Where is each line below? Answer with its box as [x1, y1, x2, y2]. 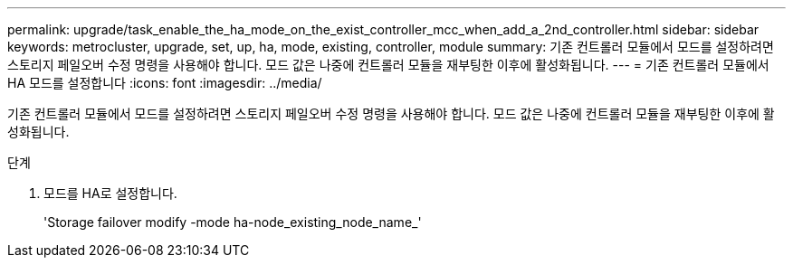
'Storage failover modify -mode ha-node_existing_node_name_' [43, 214, 422, 230]
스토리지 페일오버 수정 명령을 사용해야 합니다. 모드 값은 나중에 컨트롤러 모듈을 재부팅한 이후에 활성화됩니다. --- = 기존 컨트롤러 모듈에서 [7, 57, 769, 72]
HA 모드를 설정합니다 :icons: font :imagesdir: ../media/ [7, 75, 322, 90]
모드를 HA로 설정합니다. [43, 185, 177, 201]
